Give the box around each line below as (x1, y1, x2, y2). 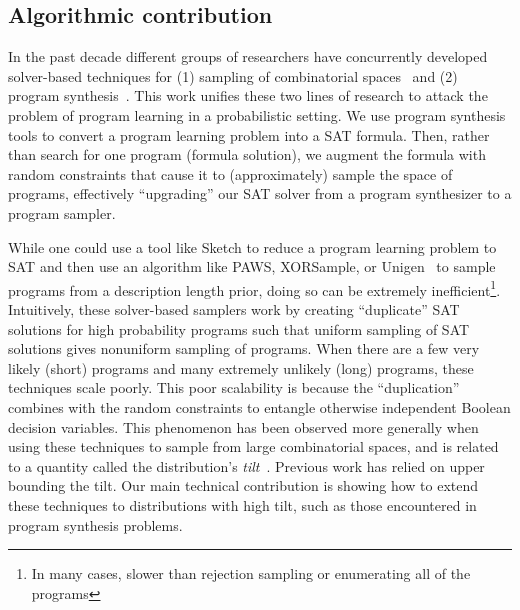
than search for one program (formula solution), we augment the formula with (8, 144, 486, 165)
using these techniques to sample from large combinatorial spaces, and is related (8, 436, 499, 457)
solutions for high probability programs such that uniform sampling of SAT (8, 318, 470, 339)
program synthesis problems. (8, 514, 183, 535)
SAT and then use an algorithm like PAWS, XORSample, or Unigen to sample (8, 256, 496, 277)
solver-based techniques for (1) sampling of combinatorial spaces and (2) (8, 65, 458, 86)
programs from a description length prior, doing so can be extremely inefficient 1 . (8, 276, 501, 300)
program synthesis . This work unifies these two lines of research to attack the (8, 85, 488, 106)
